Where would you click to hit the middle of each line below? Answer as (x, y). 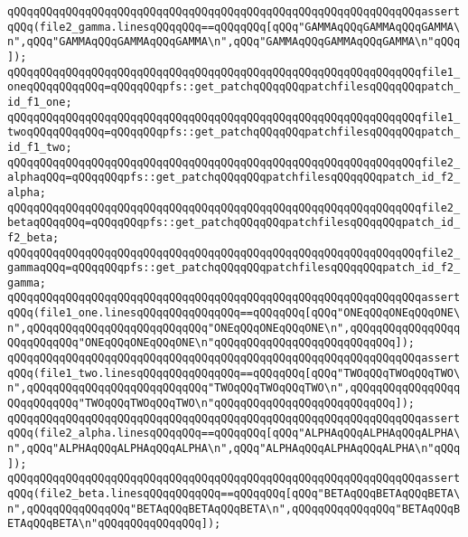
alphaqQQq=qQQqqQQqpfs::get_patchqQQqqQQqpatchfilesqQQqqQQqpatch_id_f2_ (234, 178)
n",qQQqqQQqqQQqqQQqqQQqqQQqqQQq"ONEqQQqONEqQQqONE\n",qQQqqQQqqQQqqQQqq (234, 328)
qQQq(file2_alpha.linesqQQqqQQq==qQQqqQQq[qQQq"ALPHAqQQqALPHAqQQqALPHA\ (234, 433)
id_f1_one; (40, 102)
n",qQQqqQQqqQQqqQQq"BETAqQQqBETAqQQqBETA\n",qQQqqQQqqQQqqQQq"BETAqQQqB (234, 509)
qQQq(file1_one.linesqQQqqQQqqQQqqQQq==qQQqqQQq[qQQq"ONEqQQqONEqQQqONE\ (234, 313)
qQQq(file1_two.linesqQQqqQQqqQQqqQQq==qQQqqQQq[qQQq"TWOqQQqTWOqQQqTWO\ (234, 373)
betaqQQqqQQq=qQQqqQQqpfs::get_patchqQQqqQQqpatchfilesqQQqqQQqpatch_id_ (234, 223)
